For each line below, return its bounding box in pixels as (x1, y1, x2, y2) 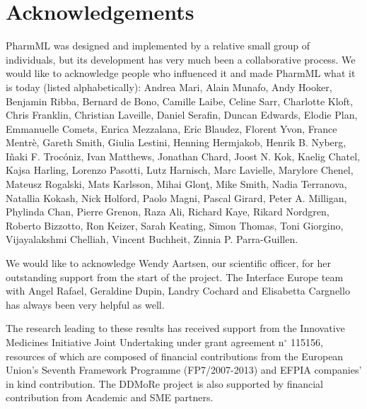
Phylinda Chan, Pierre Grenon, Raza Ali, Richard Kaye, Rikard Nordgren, (6, 204, 330, 219)
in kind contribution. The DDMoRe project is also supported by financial (6, 376, 323, 391)
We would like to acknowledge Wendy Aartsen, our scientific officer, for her (6, 256, 331, 271)
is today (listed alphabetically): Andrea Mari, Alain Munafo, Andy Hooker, (6, 79, 332, 94)
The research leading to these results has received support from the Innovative (6, 321, 345, 336)
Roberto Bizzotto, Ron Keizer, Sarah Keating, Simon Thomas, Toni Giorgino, (6, 218, 344, 232)
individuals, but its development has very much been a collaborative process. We (6, 52, 356, 66)
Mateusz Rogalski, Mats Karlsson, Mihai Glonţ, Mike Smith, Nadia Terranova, (6, 177, 347, 191)
